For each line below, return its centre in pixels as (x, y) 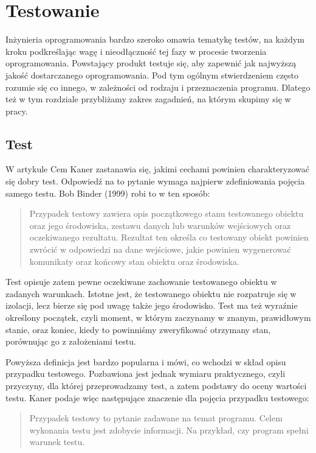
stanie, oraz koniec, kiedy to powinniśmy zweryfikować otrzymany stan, (138, 329)
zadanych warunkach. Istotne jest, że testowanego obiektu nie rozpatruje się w (151, 293)
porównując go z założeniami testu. (71, 341)
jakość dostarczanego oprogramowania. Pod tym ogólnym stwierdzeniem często (152, 75)
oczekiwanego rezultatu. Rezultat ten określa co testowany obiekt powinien (169, 237)
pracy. (17, 111)
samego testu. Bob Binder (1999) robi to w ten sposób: (108, 193)
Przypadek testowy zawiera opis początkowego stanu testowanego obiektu (167, 213)
